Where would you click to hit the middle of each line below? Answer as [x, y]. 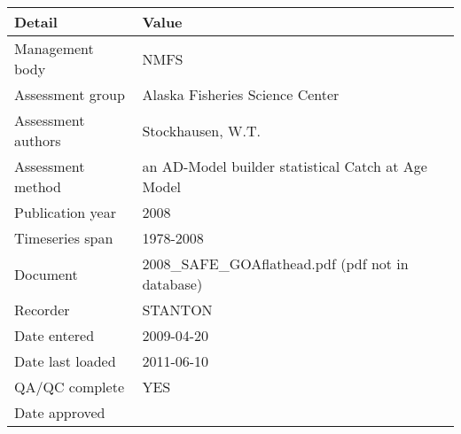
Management [54, 48]
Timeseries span [64, 238]
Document [46, 274]
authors [38, 140]
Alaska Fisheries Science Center [241, 94]
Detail [36, 22]
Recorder [42, 310]
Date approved [60, 412]
